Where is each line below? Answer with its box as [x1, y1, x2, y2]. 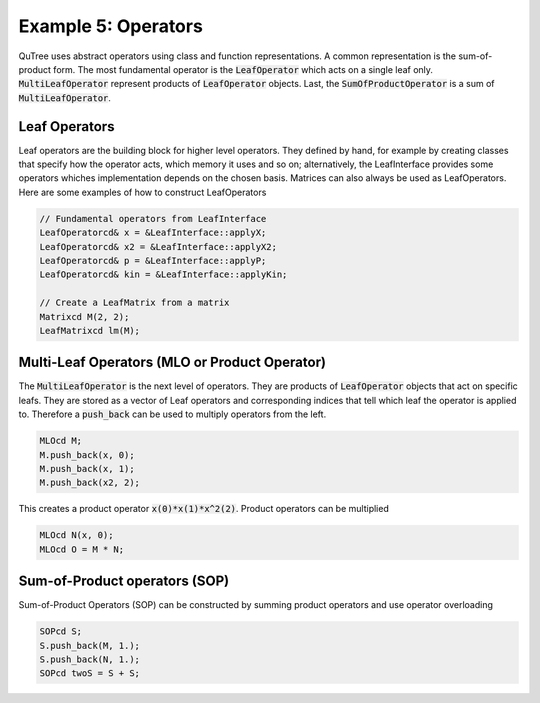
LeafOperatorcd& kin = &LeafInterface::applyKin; [39, 269, 288, 280]
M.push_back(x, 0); [39, 449, 135, 460]
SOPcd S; [39, 626, 83, 637]
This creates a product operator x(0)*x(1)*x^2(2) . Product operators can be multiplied [18, 503, 389, 515]
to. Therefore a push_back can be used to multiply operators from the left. [18, 408, 327, 420]
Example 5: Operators [18, 15, 204, 37]
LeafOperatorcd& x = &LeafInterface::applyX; [39, 227, 267, 239]
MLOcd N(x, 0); [39, 530, 114, 541]
